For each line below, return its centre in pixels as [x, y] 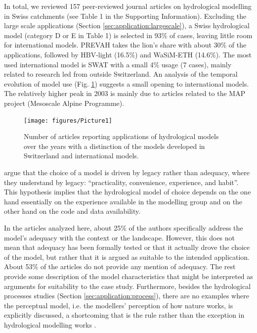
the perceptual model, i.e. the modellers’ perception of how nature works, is [119, 305]
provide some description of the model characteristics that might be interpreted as [128, 276]
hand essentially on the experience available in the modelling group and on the [123, 201]
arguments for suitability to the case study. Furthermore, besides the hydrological [128, 286]
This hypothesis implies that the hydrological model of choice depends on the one [128, 192]
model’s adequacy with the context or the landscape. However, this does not [120, 237]
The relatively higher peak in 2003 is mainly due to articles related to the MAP [125, 93]
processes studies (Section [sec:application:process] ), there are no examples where [127, 296]
